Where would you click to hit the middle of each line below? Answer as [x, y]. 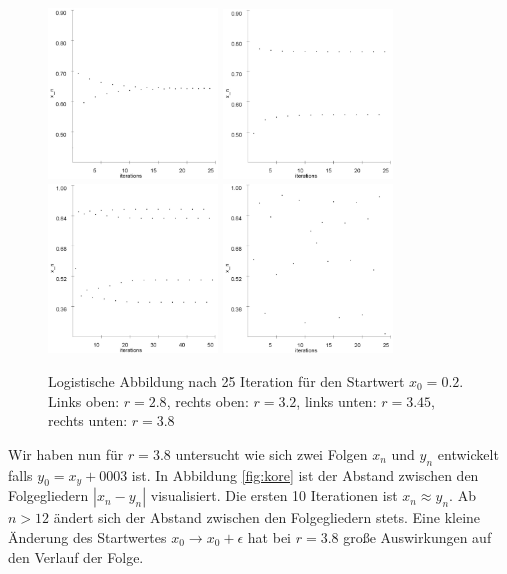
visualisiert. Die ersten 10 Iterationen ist [274, 495]
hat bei [269, 536]
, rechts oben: [207, 400]
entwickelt [468, 453]
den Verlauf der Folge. [76, 556]
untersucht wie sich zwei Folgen [271, 453]
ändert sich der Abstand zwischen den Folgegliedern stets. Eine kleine [267, 517]
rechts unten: [88, 420]
